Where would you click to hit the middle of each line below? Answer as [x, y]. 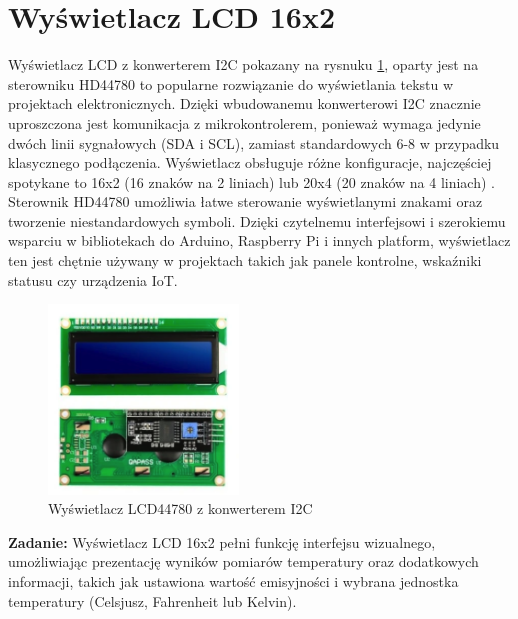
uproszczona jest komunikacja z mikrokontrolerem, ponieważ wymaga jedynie [244, 122]
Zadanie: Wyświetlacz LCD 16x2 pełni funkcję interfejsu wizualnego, [222, 541]
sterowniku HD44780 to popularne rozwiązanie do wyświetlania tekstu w [231, 83]
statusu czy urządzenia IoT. [93, 279]
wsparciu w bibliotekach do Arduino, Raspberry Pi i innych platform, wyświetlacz [259, 240]
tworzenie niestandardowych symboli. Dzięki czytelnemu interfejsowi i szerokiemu [257, 220]
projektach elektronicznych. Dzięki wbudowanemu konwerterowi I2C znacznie [244, 103]
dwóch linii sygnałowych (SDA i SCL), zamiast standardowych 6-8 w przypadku [254, 142]
